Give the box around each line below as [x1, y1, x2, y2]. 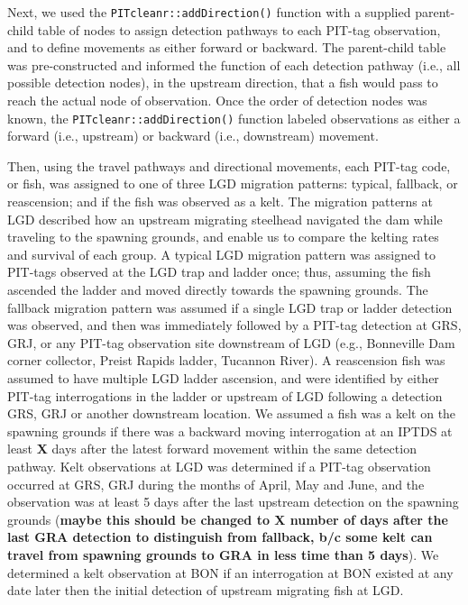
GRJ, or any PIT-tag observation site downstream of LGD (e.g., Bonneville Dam [7, 333, 455, 352]
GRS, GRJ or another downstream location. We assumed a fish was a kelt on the [7, 404, 456, 423]
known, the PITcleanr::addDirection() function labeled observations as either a [7, 108, 461, 127]
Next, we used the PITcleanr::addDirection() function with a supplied [7, 3, 411, 21]
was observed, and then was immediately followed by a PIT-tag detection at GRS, [7, 316, 462, 335]
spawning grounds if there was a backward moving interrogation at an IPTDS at [7, 421, 453, 440]
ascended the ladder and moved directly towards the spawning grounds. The [7, 280, 428, 299]
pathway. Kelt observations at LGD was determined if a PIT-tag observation [7, 456, 431, 475]
